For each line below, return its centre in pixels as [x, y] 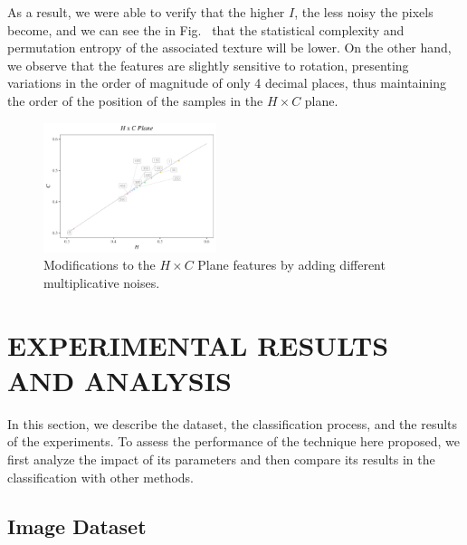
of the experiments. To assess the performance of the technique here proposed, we [233, 441]
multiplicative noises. [102, 282]
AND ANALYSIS [119, 380]
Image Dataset [77, 526]
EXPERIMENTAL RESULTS [198, 344]
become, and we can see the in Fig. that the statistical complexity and [206, 29]
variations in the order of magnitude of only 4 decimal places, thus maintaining [227, 83]
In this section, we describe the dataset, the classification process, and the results [233, 423]
